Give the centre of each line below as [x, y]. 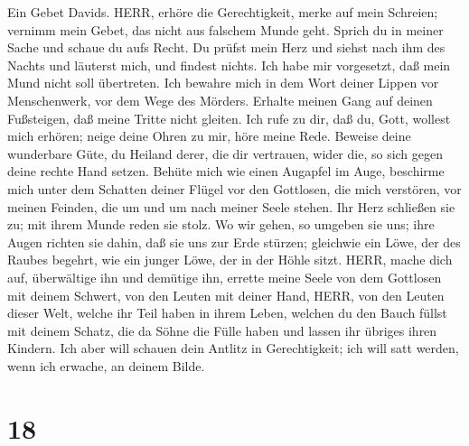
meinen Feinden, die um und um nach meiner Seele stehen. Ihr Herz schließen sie [231, 206]
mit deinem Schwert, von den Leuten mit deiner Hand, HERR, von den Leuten [226, 295]
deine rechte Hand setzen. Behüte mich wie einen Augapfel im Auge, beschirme [226, 171]
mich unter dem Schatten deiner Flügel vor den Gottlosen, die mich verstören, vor [234, 188]
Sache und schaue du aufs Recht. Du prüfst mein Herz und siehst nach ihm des [226, 47]
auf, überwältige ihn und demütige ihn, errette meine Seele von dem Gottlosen [225, 277]
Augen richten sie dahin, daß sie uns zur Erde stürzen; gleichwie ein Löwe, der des [234, 242]
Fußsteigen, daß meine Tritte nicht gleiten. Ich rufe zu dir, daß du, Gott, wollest [229, 118]
